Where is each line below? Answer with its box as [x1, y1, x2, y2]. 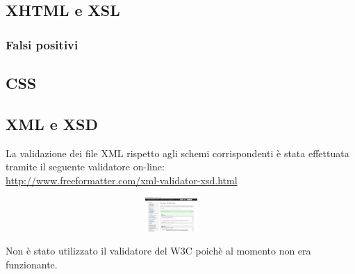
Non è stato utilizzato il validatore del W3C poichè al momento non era [6, 243, 311, 258]
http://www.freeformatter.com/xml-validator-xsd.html [6, 172, 238, 187]
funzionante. [6, 257, 58, 271]
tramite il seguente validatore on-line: [6, 159, 165, 174]
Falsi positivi [6, 35, 79, 53]
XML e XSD [6, 113, 99, 134]
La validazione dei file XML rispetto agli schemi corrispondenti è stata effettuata [6, 145, 349, 160]
